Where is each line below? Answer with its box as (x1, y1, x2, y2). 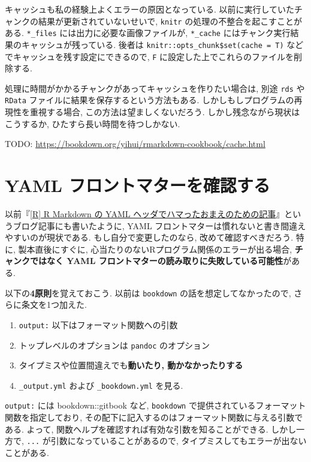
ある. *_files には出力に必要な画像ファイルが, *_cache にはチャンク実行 (5, 26, 291, 39)
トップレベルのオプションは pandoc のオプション (19, 338, 210, 351)
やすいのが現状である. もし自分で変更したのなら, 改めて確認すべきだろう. (5, 231, 294, 244)
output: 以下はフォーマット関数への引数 (19, 318, 178, 331)
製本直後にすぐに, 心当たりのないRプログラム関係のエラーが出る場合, (18, 242, 292, 255)
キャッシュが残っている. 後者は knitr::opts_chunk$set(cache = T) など (21, 38, 304, 50)
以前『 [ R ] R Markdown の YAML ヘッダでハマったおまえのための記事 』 (5, 208, 285, 220)
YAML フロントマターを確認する (5, 173, 270, 197)
